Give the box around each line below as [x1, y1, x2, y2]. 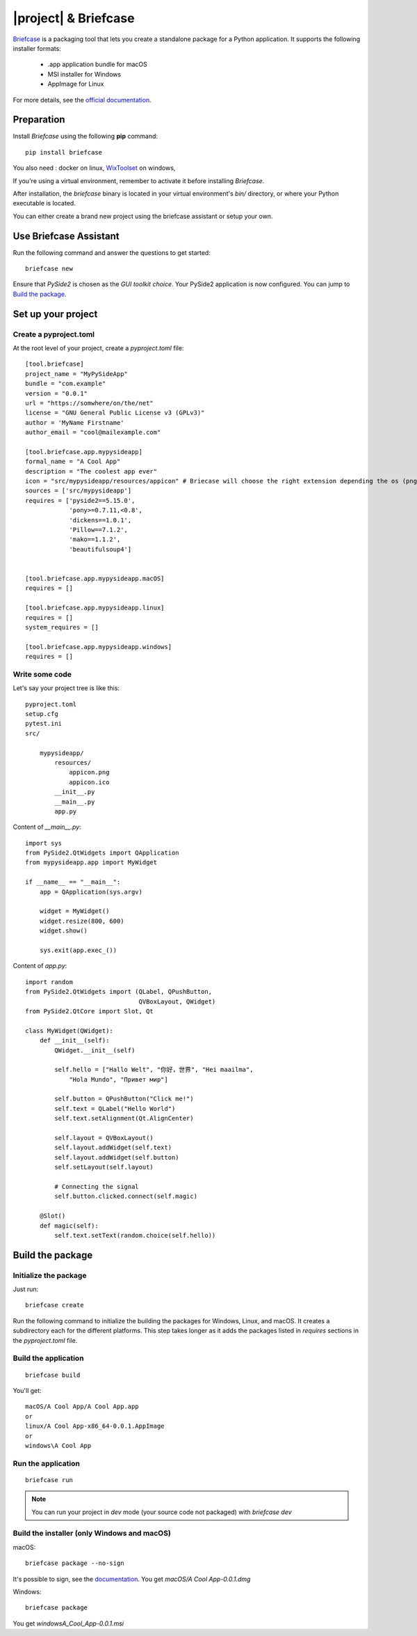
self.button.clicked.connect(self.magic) [54, 1192, 198, 1201]
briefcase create [25, 1301, 84, 1309]
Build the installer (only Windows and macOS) [13, 1529, 172, 1538]
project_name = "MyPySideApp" [25, 370, 129, 377]
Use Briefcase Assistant [13, 230, 120, 242]
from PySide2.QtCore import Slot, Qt [25, 1007, 154, 1015]
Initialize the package [13, 1270, 87, 1280]
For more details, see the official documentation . [13, 95, 152, 104]
